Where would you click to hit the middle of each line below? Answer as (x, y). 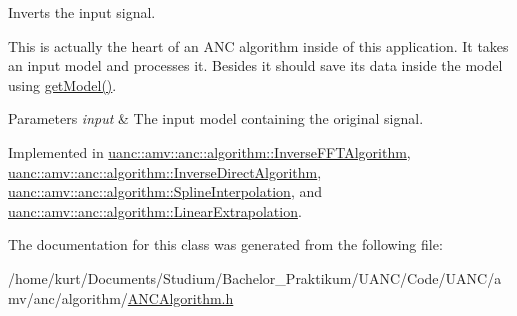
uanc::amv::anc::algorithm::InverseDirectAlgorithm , (165, 171)
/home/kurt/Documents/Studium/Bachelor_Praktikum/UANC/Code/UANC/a (255, 277)
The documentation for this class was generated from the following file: (225, 244)
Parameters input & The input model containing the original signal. (216, 118)
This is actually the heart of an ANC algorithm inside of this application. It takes (258, 45)
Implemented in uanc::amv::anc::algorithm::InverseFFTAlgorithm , (209, 151)
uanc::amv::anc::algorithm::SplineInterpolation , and (165, 191)
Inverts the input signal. (82, 12)
